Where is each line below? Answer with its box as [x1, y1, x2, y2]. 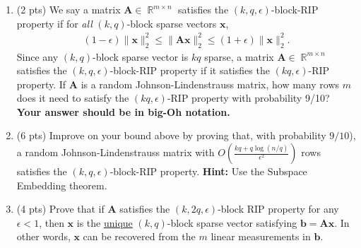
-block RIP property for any [218, 201, 339, 216]
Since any [16, 49, 59, 64]
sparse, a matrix [204, 49, 274, 64]
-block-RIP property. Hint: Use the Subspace [110, 164, 307, 179]
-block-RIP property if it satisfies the [110, 63, 270, 78]
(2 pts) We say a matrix [16, 2, 121, 16]
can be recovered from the [83, 229, 196, 244]
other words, [16, 229, 71, 244]
